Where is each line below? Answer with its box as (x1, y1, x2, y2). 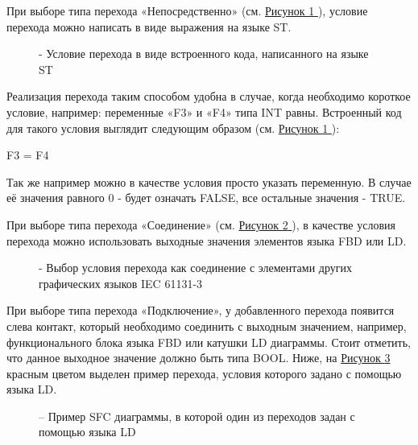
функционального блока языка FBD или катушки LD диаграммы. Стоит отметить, (6, 333, 411, 350)
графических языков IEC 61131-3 (39, 274, 203, 291)
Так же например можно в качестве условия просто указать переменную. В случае (6, 173, 412, 190)
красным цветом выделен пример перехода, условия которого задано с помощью (6, 365, 402, 381)
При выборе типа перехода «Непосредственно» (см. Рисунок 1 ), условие (6, 2, 368, 19)
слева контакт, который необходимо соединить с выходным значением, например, (6, 317, 407, 334)
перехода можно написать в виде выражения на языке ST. (6, 18, 292, 35)
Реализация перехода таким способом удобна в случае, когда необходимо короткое (6, 88, 411, 105)
